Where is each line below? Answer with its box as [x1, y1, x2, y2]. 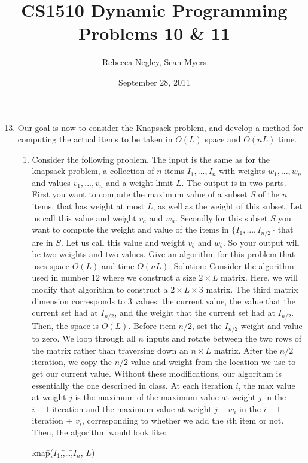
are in [32, 236, 53, 248]
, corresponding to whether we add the [81, 414, 224, 427]
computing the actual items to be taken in [17, 133, 173, 145]
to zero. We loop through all [32, 332, 136, 345]
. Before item [128, 319, 176, 331]
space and [205, 133, 241, 145]
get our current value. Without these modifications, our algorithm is [32, 367, 282, 379]
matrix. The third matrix [206, 283, 298, 296]
